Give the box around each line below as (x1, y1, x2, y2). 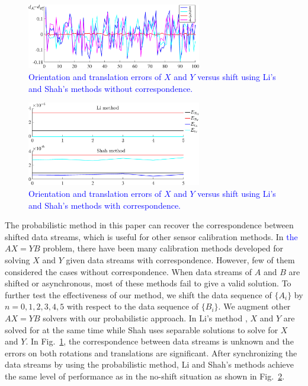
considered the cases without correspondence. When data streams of (5, 265, 252, 277)
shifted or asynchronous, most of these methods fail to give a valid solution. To (5, 277, 291, 289)
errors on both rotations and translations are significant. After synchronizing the (5, 346, 297, 359)
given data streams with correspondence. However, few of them (66, 254, 295, 266)
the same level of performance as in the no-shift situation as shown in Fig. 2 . (5, 369, 285, 382)
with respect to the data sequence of (66, 300, 199, 312)
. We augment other (218, 300, 291, 312)
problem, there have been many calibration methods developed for (43, 242, 284, 254)
